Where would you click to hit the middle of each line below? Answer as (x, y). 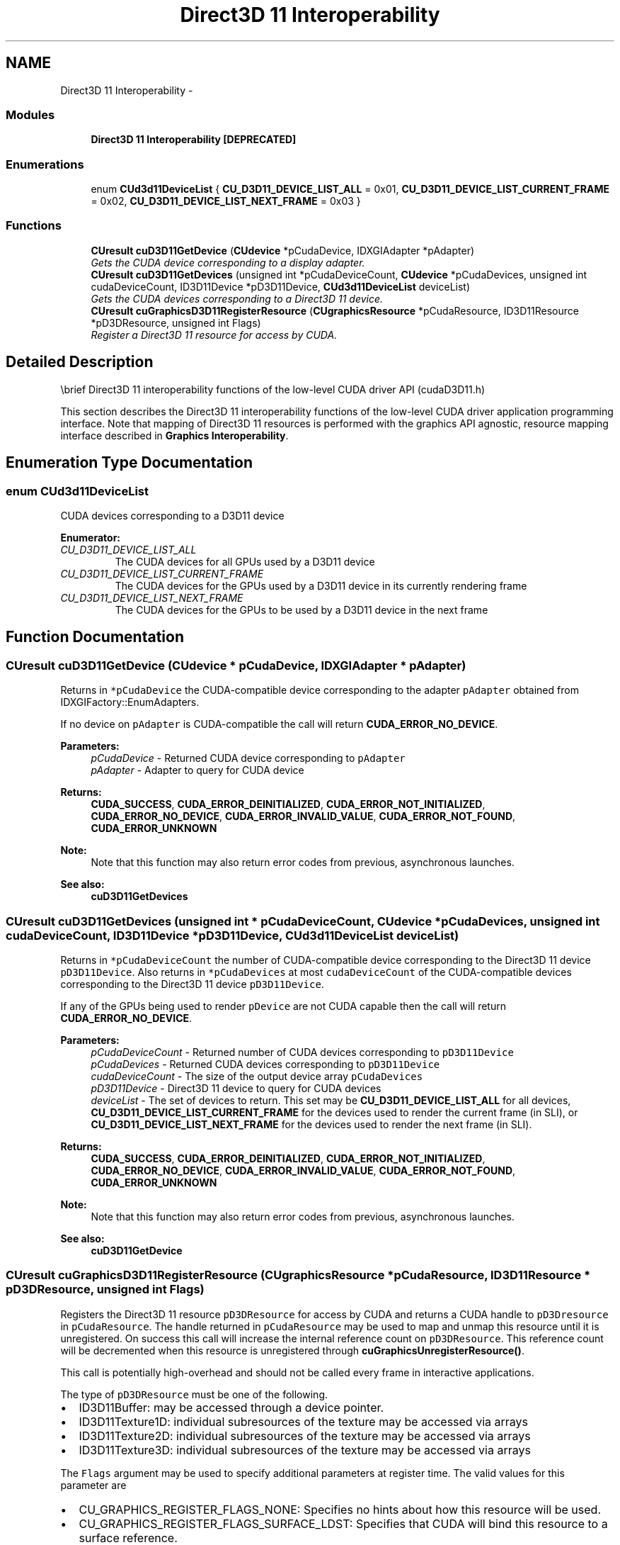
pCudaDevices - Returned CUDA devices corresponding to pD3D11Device (265, 1064)
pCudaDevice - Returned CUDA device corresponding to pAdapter (248, 758)
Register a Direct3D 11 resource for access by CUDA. (214, 335)
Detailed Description (80, 362)
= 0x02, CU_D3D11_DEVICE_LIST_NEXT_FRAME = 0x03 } (226, 201)
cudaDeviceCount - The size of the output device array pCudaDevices (257, 1076)
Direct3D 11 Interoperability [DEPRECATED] (194, 140)
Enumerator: (91, 537)
